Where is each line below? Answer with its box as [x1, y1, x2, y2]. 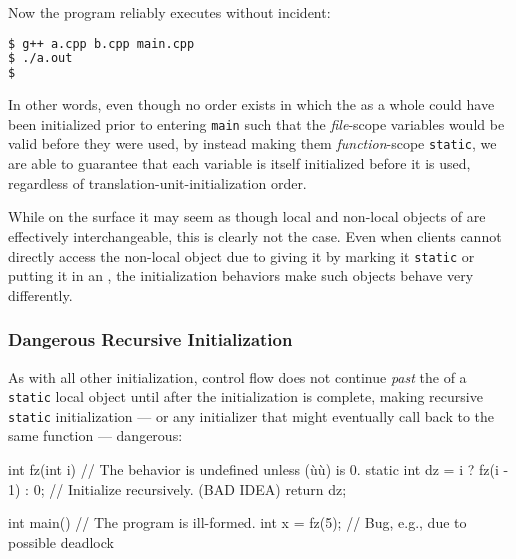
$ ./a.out [8, 51, 73, 66]
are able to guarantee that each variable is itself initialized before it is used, [8, 153, 471, 174]
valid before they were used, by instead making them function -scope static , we [8, 133, 497, 154]
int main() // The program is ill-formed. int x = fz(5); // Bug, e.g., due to [8, 512, 467, 533]
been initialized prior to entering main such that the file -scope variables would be [8, 113, 505, 134]
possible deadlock [8, 531, 114, 552]
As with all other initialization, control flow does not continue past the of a [8, 366, 467, 387]
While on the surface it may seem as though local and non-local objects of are [8, 206, 486, 227]
